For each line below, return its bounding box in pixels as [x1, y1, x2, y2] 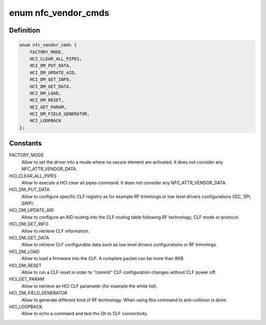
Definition [9, 26, 40, 34]
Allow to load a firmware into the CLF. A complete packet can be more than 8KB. [21, 256, 185, 261]
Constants [9, 139, 42, 148]
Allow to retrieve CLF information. [21, 228, 90, 234]
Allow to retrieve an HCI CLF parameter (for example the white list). [21, 283, 158, 289]
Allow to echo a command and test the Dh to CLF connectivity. [21, 311, 148, 317]
